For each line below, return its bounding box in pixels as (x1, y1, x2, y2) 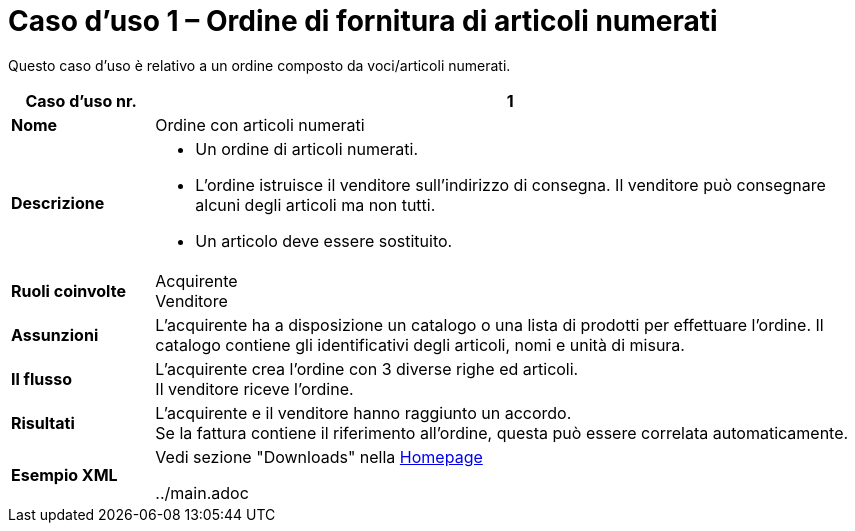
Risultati (11, 412, 75, 433)
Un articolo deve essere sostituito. (195, 230, 453, 251)
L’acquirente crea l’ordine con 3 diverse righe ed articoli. (155, 358, 579, 379)
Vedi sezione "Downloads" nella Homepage (155, 446, 483, 467)
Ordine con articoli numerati (155, 114, 365, 135)
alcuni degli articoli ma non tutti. (195, 194, 436, 215)
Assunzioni (11, 324, 99, 345)
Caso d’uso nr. (25, 90, 137, 111)
